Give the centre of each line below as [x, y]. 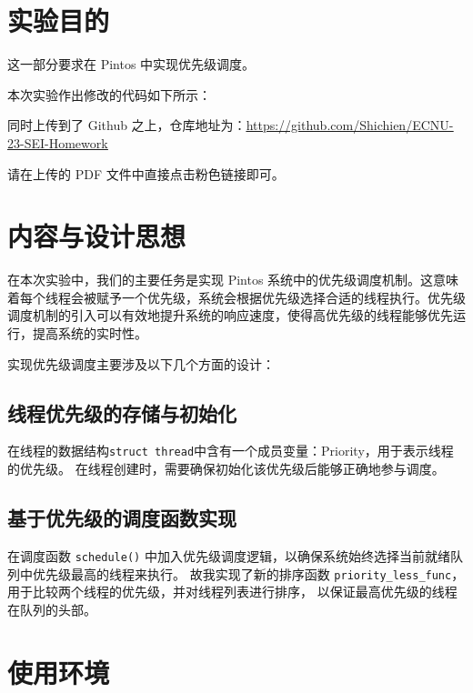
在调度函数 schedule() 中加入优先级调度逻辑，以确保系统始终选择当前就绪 [229, 555]
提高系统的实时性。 [90, 333]
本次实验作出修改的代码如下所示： [109, 94]
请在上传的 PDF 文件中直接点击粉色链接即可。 [146, 173]
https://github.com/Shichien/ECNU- [350, 125]
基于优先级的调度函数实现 [122, 518]
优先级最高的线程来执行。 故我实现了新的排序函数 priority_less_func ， [248, 573]
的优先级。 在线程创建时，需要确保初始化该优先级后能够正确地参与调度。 [226, 469]
